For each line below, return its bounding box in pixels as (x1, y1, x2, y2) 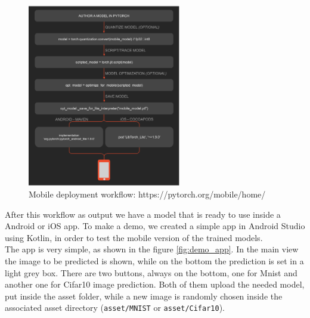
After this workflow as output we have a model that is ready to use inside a (5, 208, 281, 220)
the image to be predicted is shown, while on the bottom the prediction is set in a (5, 254, 304, 267)
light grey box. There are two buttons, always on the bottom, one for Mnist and (5, 266, 297, 279)
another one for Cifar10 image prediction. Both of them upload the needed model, (5, 278, 305, 291)
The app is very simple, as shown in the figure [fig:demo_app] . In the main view (5, 243, 299, 255)
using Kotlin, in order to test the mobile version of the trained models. (5, 231, 263, 243)
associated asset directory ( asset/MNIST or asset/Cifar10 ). (5, 301, 225, 314)
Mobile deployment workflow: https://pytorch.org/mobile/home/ (29, 187, 266, 200)
